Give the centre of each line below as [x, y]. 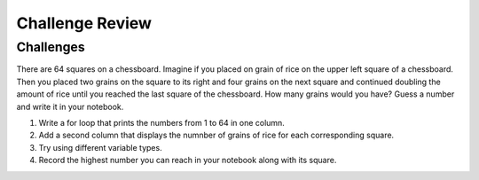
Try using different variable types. [101, 147]
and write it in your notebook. [70, 106]
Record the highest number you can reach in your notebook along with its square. [188, 160]
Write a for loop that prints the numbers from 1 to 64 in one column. [162, 122]
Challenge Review [84, 23]
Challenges [51, 47]
